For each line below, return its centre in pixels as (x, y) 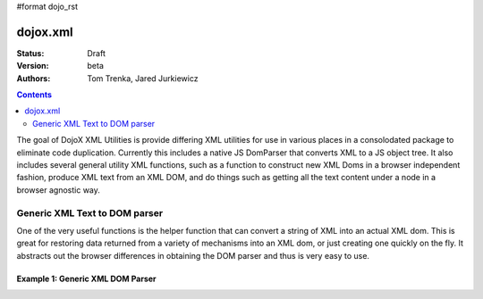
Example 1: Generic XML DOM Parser (86, 278)
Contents (34, 95)
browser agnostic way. (58, 190)
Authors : (34, 78)
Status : (30, 53)
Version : (33, 66)
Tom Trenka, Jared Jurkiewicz (143, 78)
